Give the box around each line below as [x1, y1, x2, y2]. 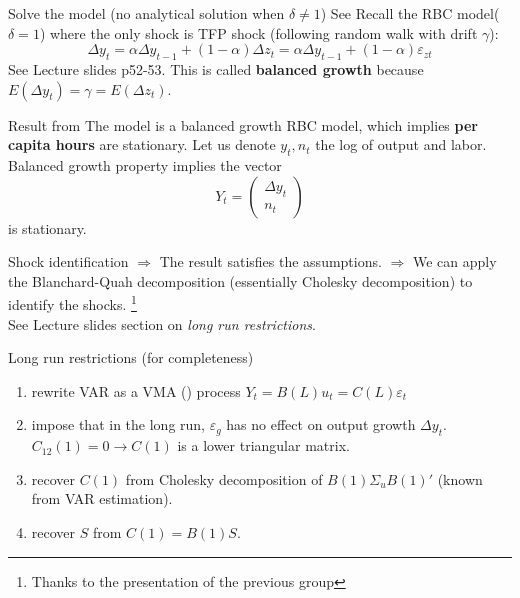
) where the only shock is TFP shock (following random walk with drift [39, 22, 478, 43]
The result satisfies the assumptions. [159, 251, 382, 272]
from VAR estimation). [31, 488, 173, 509]
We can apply [412, 251, 497, 272]
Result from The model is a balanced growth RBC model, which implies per [8, 114, 478, 135]
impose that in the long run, [31, 414, 205, 435]
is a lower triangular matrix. [177, 435, 350, 456]
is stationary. [8, 217, 87, 238]
